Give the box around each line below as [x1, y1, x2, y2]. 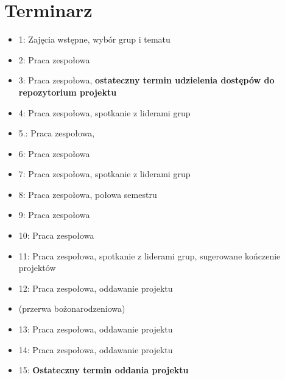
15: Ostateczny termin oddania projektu [18, 364, 189, 376]
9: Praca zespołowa [18, 208, 90, 221]
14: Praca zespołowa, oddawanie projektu [18, 343, 173, 356]
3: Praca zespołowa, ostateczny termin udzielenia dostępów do [18, 74, 275, 86]
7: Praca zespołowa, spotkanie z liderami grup [18, 167, 191, 180]
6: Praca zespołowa [18, 147, 90, 160]
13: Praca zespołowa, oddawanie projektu [18, 323, 173, 336]
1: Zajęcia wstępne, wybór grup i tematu [18, 33, 171, 46]
